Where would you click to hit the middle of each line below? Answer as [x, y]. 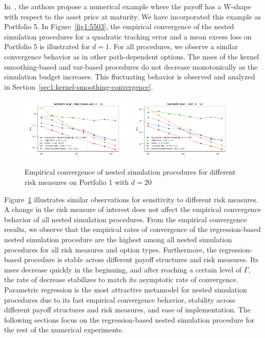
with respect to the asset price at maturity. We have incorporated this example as [133, 16]
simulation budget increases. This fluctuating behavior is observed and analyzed [130, 77]
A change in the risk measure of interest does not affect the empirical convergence [133, 209]
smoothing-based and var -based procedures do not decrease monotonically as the [131, 66]
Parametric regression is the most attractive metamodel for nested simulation [126, 289]
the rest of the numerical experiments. [64, 330]
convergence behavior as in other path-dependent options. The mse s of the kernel [132, 56]
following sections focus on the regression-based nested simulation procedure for [129, 319]
